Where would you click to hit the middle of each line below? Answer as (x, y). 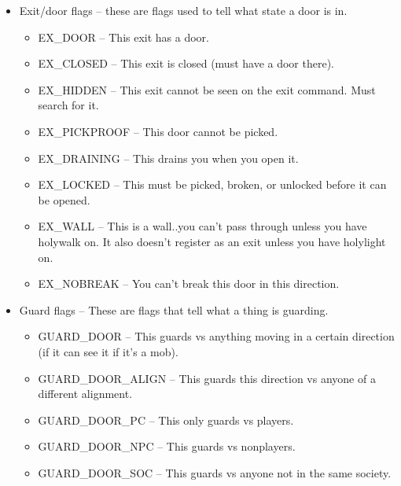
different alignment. (85, 394)
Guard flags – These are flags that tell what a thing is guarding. (174, 309)
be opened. (64, 199)
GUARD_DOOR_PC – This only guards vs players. (166, 420)
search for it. (68, 105)
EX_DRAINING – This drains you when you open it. (168, 158)
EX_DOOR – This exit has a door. (123, 37)
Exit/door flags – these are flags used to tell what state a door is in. (183, 10)
